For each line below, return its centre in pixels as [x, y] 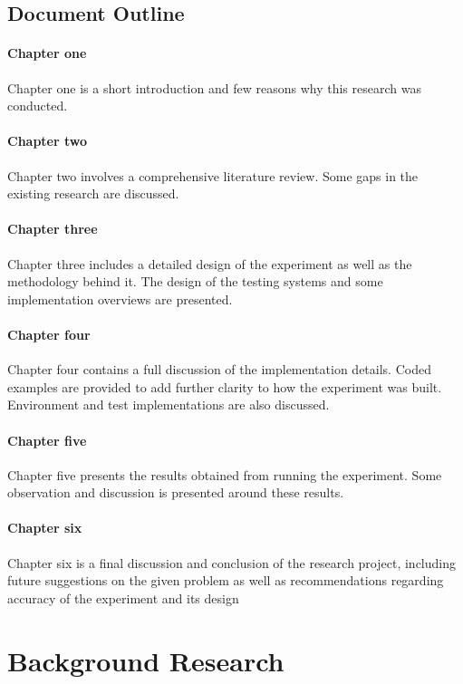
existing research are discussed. [93, 193]
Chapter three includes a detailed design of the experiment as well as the [210, 263]
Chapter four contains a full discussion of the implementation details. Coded [219, 369]
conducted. [38, 106]
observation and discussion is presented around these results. [176, 492]
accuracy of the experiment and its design [123, 597]
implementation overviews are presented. [120, 299]
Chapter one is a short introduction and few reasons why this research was [214, 87]
